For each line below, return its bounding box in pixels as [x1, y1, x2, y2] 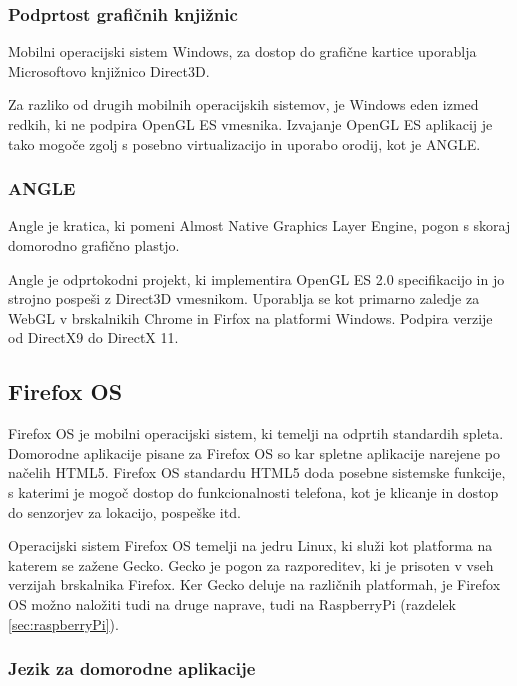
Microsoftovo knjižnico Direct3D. [8, 60, 210, 81]
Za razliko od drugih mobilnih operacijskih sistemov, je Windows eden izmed [8, 94, 479, 115]
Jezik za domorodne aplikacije [8, 656, 256, 681]
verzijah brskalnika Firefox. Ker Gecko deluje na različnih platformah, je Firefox [8, 574, 501, 595]
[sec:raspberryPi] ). [8, 613, 119, 634]
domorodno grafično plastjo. [8, 235, 180, 255]
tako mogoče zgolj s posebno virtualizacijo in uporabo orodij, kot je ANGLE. [8, 133, 481, 154]
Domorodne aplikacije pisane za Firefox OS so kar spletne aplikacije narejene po [8, 442, 500, 463]
